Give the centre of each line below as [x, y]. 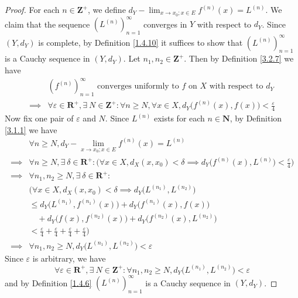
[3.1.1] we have [31, 129]
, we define [107, 9]
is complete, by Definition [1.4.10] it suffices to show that [141, 42]
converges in [165, 24]
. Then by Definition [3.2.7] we [239, 58]
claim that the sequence [47, 24]
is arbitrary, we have [69, 258]
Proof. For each [32, 9]
